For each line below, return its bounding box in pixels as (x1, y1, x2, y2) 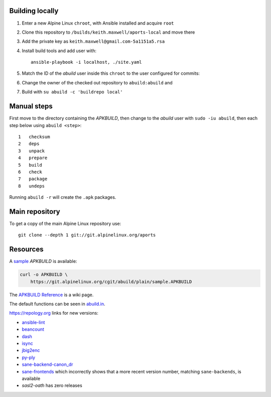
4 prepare (18, 155, 48, 161)
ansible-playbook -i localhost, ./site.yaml (31, 59, 143, 65)
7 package (18, 176, 48, 182)
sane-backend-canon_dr (22, 361, 73, 367)
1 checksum (18, 134, 50, 140)
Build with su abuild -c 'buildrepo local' (22, 89, 123, 95)
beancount (22, 326, 45, 332)
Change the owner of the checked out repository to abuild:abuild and (22, 79, 173, 85)
